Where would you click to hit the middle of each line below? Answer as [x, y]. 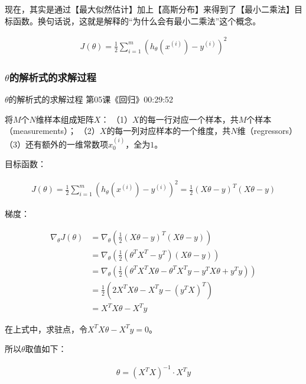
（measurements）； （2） [52, 131]
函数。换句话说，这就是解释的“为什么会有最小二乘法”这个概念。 [137, 20]
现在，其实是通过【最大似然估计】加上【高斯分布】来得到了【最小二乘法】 [149, 9]
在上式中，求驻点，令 [46, 329]
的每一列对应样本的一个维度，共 [169, 131]
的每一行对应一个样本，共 [189, 119]
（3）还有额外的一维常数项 [56, 144]
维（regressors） [267, 131]
